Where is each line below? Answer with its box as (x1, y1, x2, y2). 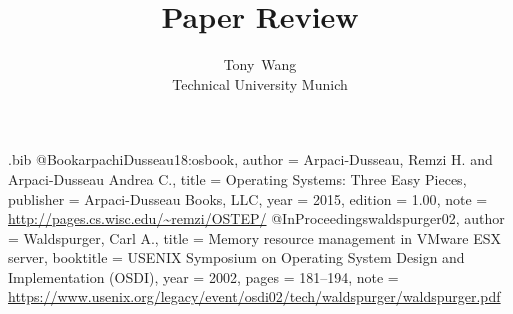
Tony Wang (223, 54, 297, 75)
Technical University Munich (172, 73, 348, 94)
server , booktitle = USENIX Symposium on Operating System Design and (8, 247, 465, 268)
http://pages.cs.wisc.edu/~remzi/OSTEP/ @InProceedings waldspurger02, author (8, 208, 505, 229)
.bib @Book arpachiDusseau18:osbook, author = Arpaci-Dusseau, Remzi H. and (8, 149, 493, 170)
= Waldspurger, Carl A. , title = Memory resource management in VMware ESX (8, 227, 501, 248)
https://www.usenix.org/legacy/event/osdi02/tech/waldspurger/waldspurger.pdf (8, 286, 501, 307)
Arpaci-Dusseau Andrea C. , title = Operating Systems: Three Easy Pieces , (8, 168, 467, 189)
